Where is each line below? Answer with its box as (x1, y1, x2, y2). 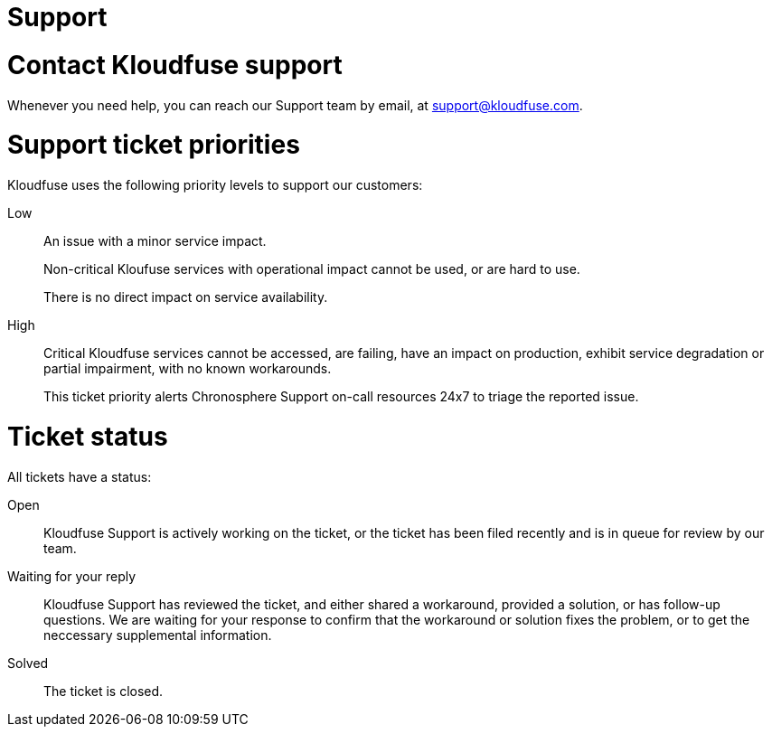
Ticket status (7, 420, 168, 452)
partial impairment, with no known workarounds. (43, 361, 332, 376)
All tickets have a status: (7, 468, 152, 485)
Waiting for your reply (7, 568, 137, 584)
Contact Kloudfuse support (7, 49, 343, 80)
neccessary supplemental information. (43, 626, 272, 643)
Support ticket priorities (7, 129, 300, 161)
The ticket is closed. (43, 682, 164, 699)
